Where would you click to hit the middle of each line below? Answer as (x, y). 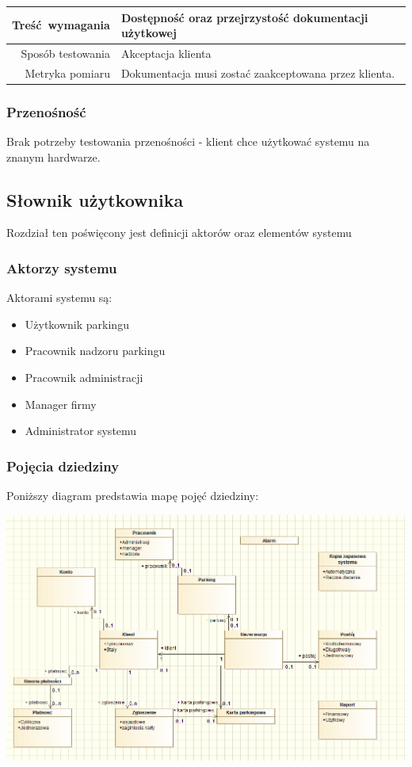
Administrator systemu (81, 431)
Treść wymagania (61, 25)
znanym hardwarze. (53, 156)
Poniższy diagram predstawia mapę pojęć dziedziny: (133, 496)
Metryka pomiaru (67, 73)
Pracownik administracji (84, 378)
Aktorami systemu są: (59, 298)
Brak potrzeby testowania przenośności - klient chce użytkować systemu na (188, 141)
